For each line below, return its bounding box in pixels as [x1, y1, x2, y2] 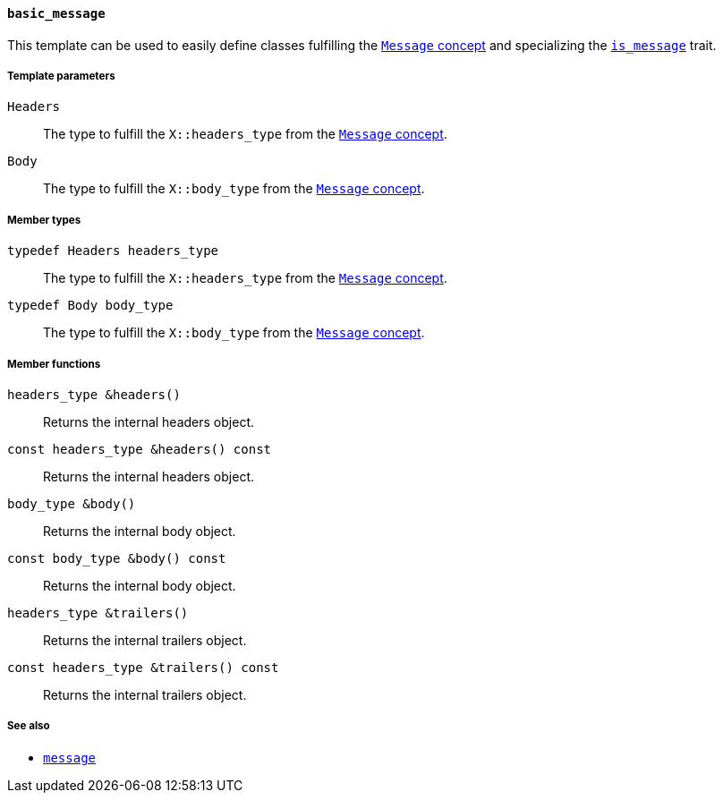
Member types [7, 213, 81, 226]
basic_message [7, 6, 106, 21]
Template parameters [7, 70, 115, 82]
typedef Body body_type [7, 298, 174, 313]
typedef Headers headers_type [7, 243, 219, 259]
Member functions [7, 357, 101, 370]
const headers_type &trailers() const [7, 660, 279, 675]
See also [7, 719, 50, 733]
